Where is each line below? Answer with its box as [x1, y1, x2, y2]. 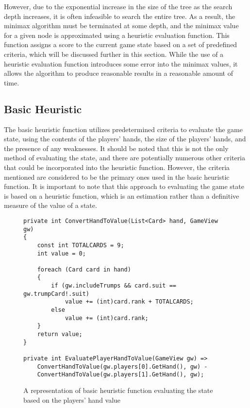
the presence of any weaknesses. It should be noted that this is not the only [4, 143, 229, 153]
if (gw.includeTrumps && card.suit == [51, 282, 176, 289]
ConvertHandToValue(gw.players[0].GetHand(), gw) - [37, 363, 208, 370]
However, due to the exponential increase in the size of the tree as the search [4, 1, 233, 11]
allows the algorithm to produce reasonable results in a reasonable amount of [4, 68, 233, 78]
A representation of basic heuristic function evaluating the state [23, 385, 213, 395]
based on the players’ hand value [23, 394, 121, 405]
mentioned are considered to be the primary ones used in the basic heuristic [4, 171, 230, 182]
